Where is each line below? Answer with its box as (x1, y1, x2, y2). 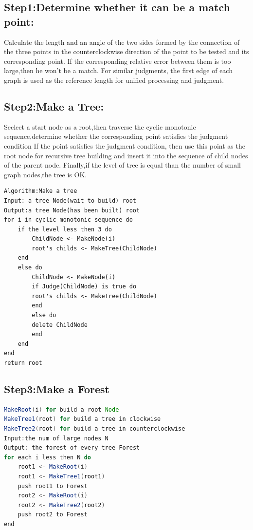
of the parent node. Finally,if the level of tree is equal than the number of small (4, 160, 241, 170)
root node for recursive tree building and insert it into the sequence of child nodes (4, 150, 248, 160)
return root (4, 360, 42, 367)
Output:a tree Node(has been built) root (4, 207, 140, 214)
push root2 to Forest (18, 511, 88, 518)
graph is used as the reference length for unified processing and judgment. (4, 75, 224, 85)
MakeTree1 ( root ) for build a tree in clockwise (4, 416, 161, 423)
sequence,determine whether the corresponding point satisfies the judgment (4, 131, 228, 141)
